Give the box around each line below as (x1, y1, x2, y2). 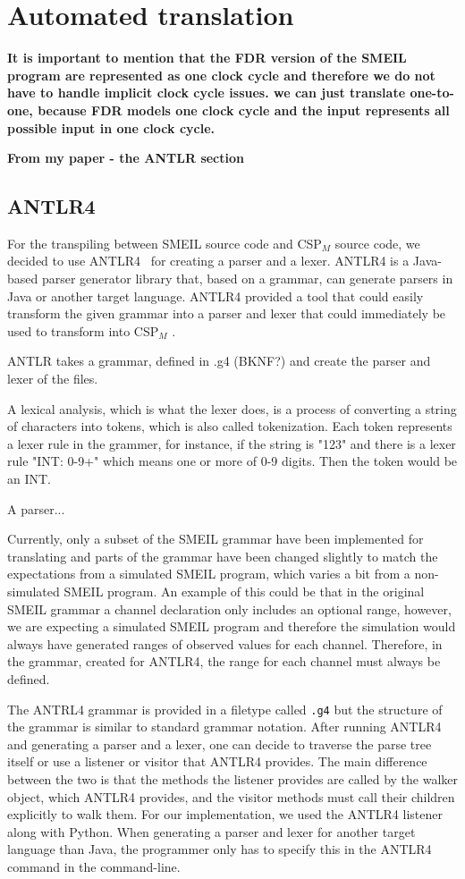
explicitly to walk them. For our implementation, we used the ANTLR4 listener (7, 805, 443, 824)
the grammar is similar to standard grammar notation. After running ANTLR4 (7, 717, 442, 736)
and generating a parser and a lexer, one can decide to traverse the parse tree (7, 734, 432, 753)
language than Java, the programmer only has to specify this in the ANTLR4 (7, 840, 432, 858)
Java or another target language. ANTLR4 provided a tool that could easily (7, 286, 424, 305)
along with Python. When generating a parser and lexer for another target (7, 822, 416, 841)
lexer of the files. (7, 369, 98, 388)
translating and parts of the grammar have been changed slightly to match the (7, 546, 438, 565)
